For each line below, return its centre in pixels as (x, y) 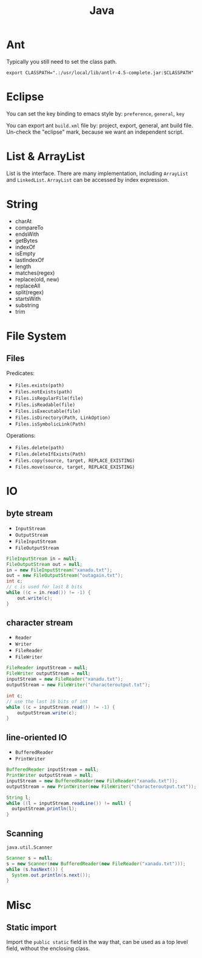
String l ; (19, 798)
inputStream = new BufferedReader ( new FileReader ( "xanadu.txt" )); (92, 781)
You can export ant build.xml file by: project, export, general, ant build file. (100, 125)
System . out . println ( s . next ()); (51, 875)
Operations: (21, 435)
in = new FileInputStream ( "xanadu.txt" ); (59, 570)
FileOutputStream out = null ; (45, 564)
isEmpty (25, 253)
